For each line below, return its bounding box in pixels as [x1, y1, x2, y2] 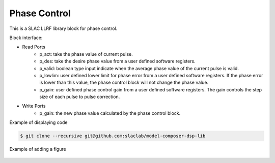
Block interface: [9, 35, 43, 41]
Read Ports [22, 44, 46, 50]
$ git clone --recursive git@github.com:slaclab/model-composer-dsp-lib [20, 133, 206, 139]
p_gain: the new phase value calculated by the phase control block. [39, 110, 181, 116]
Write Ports [22, 103, 46, 109]
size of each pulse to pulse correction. [39, 94, 120, 100]
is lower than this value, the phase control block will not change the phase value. [39, 79, 209, 86]
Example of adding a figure [9, 146, 66, 152]
